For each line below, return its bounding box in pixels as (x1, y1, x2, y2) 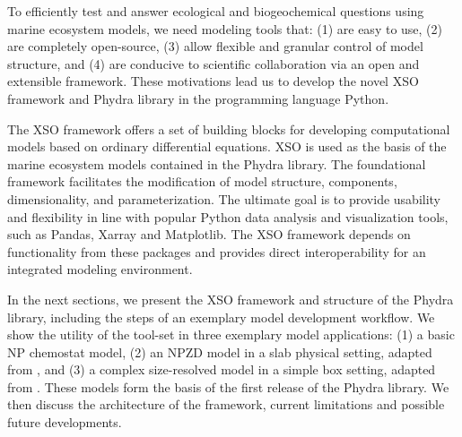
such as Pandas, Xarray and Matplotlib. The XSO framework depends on (7, 225, 411, 244)
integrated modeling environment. (7, 260, 193, 278)
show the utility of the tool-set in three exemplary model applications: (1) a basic (7, 325, 455, 344)
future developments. (7, 413, 122, 432)
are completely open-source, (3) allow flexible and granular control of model (7, 37, 423, 56)
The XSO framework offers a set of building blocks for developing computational (7, 119, 450, 138)
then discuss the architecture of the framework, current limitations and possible (7, 395, 445, 414)
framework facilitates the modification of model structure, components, (7, 172, 397, 191)
